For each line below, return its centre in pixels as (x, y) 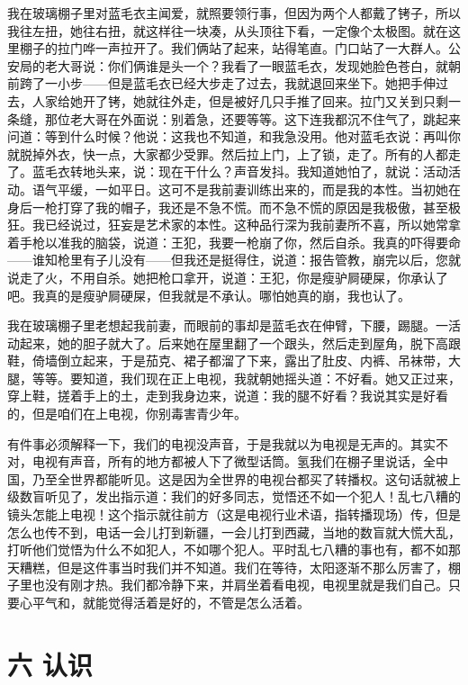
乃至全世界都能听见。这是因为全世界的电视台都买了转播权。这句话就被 (240, 478)
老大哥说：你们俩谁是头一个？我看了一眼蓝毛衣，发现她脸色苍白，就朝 (252, 65)
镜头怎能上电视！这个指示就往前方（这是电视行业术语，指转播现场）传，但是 (234, 514)
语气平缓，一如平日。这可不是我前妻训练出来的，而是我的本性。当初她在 (246, 189)
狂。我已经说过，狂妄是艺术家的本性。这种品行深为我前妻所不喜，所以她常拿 (234, 225)
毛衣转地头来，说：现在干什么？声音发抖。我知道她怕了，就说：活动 (246, 171)
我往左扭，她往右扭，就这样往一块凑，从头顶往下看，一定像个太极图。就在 (228, 30)
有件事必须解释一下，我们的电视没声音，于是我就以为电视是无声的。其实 (221, 443)
